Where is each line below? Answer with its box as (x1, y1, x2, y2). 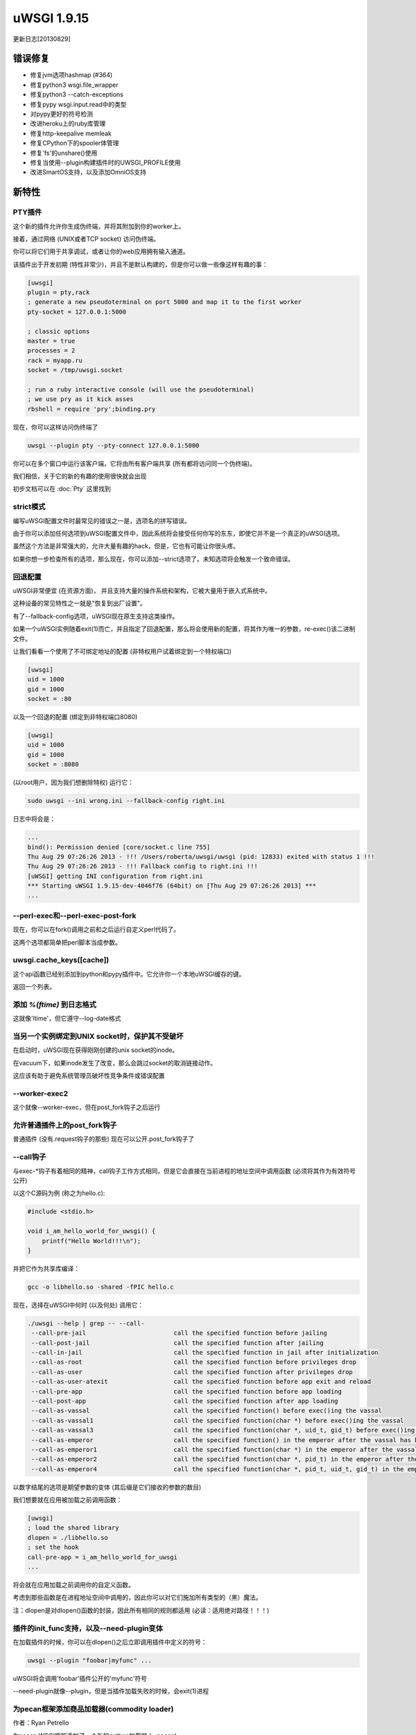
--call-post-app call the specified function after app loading (31, 1397, 339, 1405)
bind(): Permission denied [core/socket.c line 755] (27, 843, 211, 851)
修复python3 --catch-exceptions (30, 90, 124, 99)
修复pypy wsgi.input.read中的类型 (30, 100, 128, 108)
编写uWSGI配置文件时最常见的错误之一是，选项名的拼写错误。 (12, 516, 191, 525)
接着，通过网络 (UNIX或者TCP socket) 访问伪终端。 (12, 235, 159, 243)
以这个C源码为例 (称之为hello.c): (12, 1189, 105, 1197)
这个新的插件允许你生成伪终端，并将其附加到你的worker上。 (12, 222, 185, 230)
